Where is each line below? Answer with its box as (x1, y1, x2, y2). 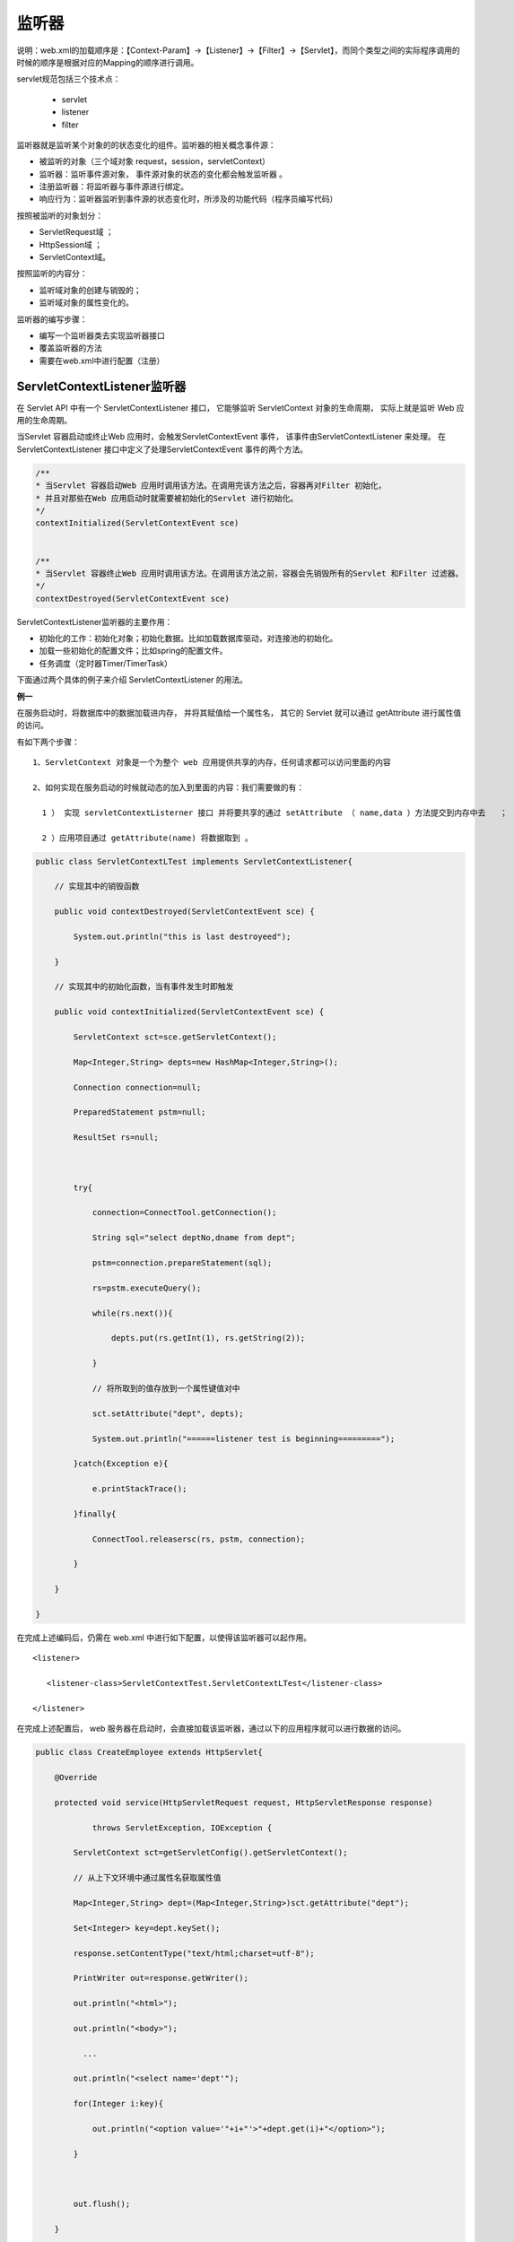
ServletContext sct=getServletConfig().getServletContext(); (73, 1847, 348, 1858)
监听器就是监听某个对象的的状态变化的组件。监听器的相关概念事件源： (16, 139, 276, 150)
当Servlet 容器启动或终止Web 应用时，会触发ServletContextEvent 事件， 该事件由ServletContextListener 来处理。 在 (16, 431, 446, 442)
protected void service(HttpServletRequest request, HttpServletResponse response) (54, 1797, 433, 1807)
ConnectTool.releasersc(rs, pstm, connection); (91, 1534, 306, 1544)
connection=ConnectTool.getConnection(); (91, 1207, 277, 1218)
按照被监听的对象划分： (16, 210, 103, 221)
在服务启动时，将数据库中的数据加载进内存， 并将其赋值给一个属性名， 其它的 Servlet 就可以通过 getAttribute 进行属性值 (16, 708, 462, 718)
